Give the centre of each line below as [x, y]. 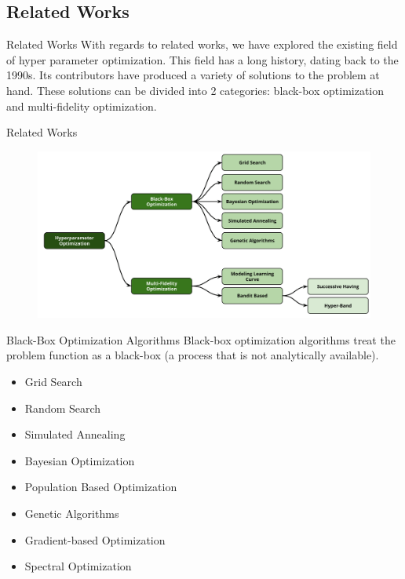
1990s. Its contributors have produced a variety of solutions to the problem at [193, 75]
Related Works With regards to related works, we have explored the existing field [202, 44]
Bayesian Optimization [80, 460]
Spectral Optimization [78, 566]
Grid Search [53, 381]
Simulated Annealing [75, 434]
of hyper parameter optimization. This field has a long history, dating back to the [202, 59]
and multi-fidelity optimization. [82, 106]
